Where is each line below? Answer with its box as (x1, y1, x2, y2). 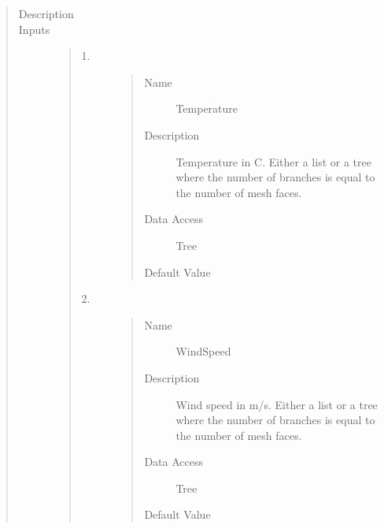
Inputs (18, 20, 50, 37)
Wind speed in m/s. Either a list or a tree (175, 396, 378, 412)
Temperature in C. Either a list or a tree (175, 153, 371, 170)
